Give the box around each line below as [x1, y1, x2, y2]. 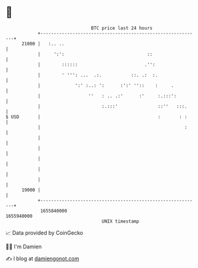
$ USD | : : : [5, 113, 187, 120]
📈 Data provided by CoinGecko [5, 229, 83, 236]
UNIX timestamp [101, 218, 140, 224]
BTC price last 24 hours [91, 25, 153, 31]
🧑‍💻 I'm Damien [5, 243, 42, 250]
